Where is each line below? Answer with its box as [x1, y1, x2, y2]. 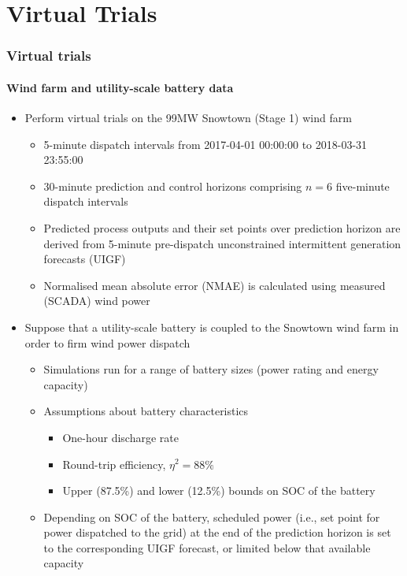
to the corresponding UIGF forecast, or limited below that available [43, 539, 371, 556]
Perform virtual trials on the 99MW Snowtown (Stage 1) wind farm [24, 110, 352, 126]
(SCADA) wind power [43, 292, 150, 309]
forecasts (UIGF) [43, 251, 126, 267]
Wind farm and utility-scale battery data [6, 79, 234, 95]
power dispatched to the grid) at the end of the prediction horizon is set [43, 524, 391, 541]
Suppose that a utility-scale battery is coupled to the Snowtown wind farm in [24, 318, 399, 335]
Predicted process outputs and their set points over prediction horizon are [43, 219, 401, 236]
